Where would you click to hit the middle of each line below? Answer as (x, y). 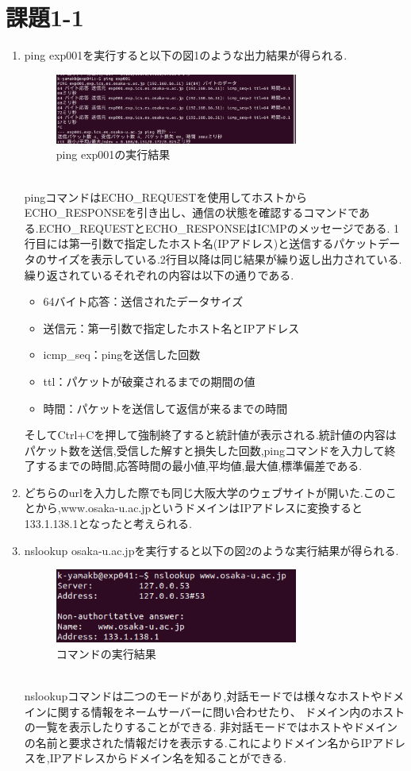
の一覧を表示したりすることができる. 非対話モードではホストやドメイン (211, 727)
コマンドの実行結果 (106, 653)
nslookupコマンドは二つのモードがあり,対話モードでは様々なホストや (203, 696)
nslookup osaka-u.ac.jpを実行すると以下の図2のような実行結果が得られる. (211, 550)
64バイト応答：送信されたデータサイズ (143, 301)
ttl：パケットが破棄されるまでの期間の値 (149, 381)
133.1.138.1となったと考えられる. (108, 524)
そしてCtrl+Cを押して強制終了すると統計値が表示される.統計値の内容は (210, 435)
